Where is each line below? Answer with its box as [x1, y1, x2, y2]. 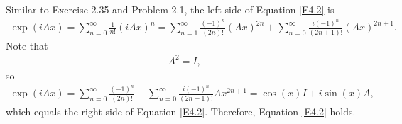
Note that [6, 38, 48, 52]
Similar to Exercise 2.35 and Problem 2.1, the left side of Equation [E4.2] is [6, 2, 335, 16]
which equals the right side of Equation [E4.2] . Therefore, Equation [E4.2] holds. [6, 103, 356, 118]
